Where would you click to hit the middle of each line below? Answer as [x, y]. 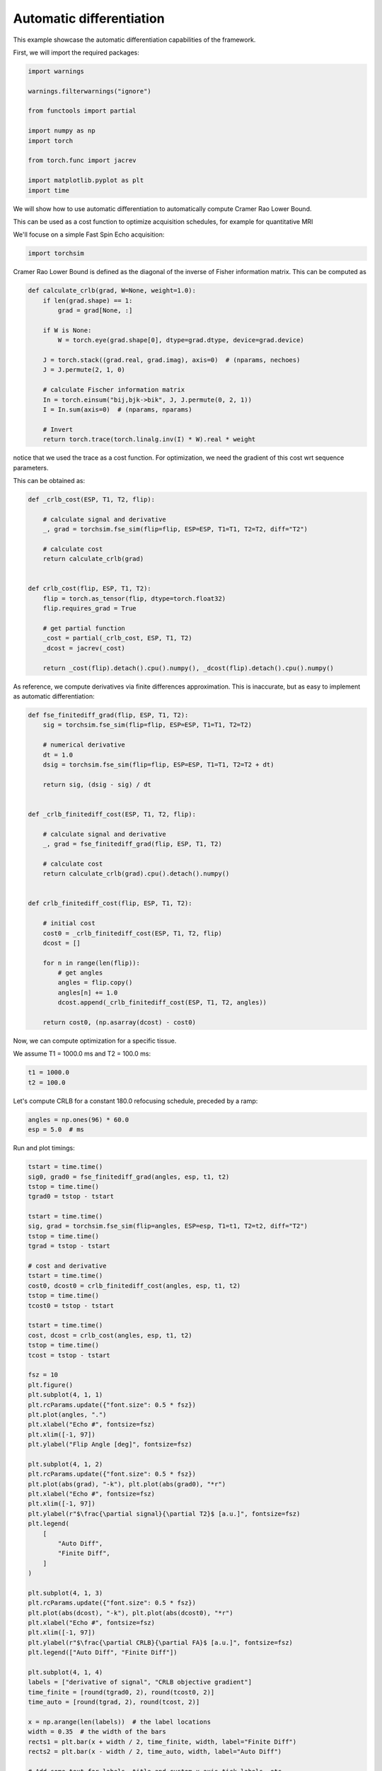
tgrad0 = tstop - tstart [71, 1196]
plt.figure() [51, 1385]
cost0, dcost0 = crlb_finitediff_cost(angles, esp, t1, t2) [134, 1285]
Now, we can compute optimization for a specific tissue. [95, 1041]
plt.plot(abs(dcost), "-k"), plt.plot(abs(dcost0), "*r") [131, 1613]
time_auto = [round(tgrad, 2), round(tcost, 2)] [114, 1702]
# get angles [80, 973]
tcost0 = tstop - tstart [71, 1306]
